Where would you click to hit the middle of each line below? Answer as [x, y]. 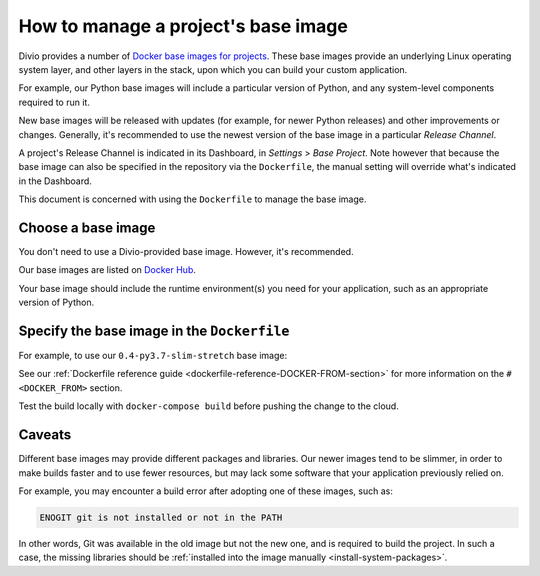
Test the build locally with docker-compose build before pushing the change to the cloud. [208, 406]
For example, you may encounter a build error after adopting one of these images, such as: [206, 491]
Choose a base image [87, 227]
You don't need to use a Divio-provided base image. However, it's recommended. [186, 251]
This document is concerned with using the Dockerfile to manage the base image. [192, 199]
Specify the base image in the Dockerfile [154, 330]
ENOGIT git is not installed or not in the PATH [161, 517]
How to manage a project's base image [183, 26]
